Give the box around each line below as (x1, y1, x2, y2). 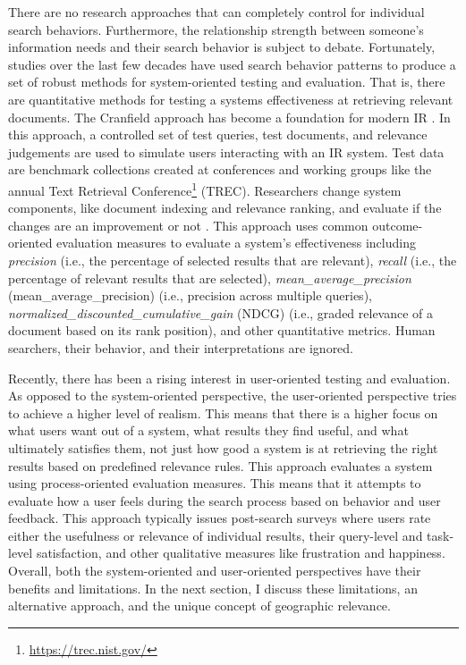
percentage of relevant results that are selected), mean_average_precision (8, 268, 411, 287)
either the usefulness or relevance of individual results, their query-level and (8, 526, 423, 544)
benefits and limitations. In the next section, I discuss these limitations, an (8, 578, 418, 597)
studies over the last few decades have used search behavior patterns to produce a (8, 55, 456, 73)
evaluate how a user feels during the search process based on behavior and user (8, 491, 441, 509)
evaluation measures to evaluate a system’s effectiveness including (56, 233, 416, 252)
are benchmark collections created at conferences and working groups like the (8, 160, 432, 179)
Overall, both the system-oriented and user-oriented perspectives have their (8, 561, 421, 580)
